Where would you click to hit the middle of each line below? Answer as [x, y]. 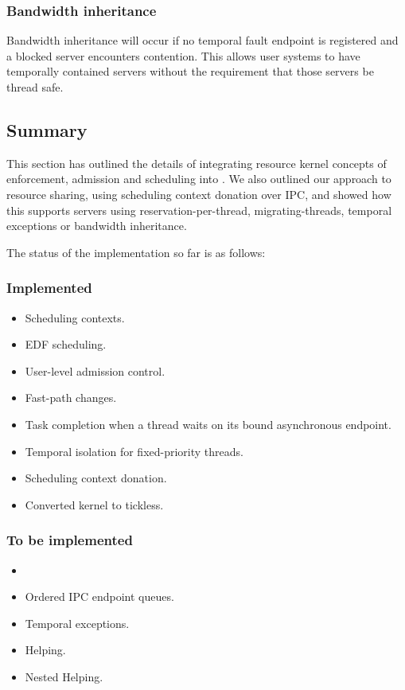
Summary [47, 129]
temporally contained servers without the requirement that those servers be [190, 71]
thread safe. [35, 87]
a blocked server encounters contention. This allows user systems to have [183, 55]
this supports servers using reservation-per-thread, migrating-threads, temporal [199, 210]
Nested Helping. [64, 676]
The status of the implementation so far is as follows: [136, 252]
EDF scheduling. [66, 344]
